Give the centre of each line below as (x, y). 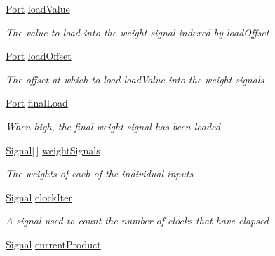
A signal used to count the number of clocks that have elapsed (137, 221)
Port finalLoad (37, 103)
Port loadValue (38, 8)
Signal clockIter (39, 197)
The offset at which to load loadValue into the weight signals (135, 79)
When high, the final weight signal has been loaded (113, 126)
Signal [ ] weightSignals (53, 150)
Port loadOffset (39, 56)
